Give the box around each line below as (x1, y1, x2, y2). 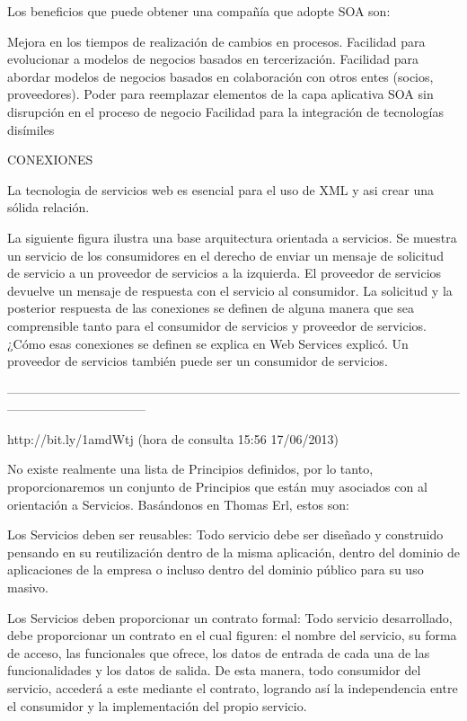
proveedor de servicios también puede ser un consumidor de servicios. (7, 352, 388, 370)
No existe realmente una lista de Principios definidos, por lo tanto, (7, 459, 374, 478)
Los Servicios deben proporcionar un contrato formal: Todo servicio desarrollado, (7, 608, 453, 627)
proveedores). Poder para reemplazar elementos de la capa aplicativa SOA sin (7, 85, 434, 103)
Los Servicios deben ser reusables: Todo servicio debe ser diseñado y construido (7, 525, 444, 544)
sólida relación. (7, 198, 90, 217)
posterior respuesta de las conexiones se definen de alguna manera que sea (7, 298, 414, 317)
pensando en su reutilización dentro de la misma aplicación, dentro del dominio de (7, 542, 460, 561)
